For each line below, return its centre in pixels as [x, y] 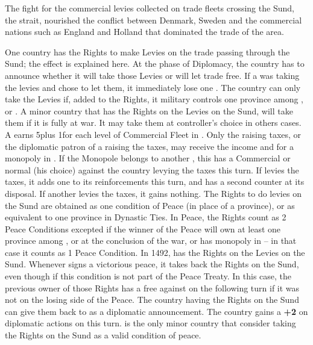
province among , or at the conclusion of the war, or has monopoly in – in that [151, 241]
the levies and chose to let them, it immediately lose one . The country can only [153, 87]
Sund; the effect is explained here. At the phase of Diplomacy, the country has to [155, 64]
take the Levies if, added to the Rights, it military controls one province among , [154, 99]
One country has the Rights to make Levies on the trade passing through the [147, 51]
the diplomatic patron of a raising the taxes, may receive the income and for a [150, 146]
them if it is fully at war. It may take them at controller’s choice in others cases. [153, 123]
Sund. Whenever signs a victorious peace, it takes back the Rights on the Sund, [152, 264]
